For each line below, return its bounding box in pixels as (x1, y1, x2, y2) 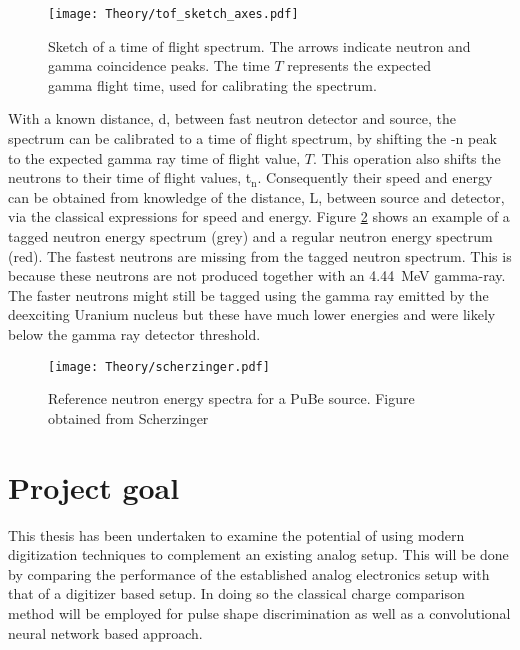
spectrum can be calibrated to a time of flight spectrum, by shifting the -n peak (8, 128, 497, 149)
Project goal (8, 466, 180, 507)
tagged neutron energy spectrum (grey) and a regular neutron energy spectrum (8, 226, 493, 246)
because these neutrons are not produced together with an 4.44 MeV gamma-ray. (8, 265, 506, 286)
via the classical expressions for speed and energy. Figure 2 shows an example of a (8, 206, 510, 227)
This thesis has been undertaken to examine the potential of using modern (8, 524, 465, 545)
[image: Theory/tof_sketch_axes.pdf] (48, 7, 299, 21)
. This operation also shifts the (312, 147, 501, 168)
